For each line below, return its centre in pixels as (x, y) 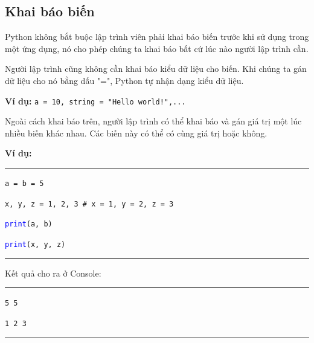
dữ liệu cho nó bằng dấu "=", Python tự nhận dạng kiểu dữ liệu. (124, 80)
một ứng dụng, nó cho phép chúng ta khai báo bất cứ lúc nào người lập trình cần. (157, 48)
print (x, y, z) (35, 244)
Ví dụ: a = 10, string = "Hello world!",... (95, 101)
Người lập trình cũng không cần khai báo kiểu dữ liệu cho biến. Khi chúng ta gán (156, 69)
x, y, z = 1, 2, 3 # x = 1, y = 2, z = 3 (89, 204)
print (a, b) (29, 224)
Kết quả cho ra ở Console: (53, 273)
